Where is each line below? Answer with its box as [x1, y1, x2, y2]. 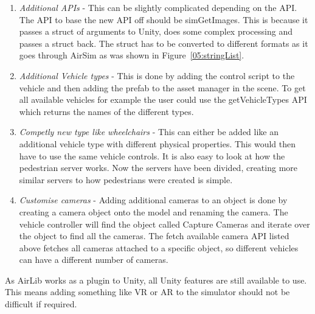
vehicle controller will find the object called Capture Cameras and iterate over [19, 217, 310, 230]
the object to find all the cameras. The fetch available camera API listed [19, 229, 289, 242]
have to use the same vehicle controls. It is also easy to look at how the [19, 149, 285, 162]
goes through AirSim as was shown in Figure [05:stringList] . [19, 49, 244, 61]
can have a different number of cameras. [19, 253, 168, 266]
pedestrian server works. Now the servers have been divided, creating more [19, 161, 298, 174]
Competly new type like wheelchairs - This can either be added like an [19, 125, 279, 138]
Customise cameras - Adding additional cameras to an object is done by [19, 194, 288, 206]
